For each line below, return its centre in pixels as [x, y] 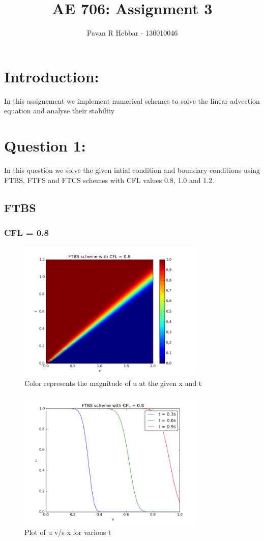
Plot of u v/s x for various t [68, 532]
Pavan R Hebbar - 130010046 [132, 33]
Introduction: [52, 76]
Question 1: [45, 146]
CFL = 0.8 [26, 232]
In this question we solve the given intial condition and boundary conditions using [132, 170]
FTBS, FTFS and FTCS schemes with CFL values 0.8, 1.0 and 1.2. [109, 180]
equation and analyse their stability [60, 111]
